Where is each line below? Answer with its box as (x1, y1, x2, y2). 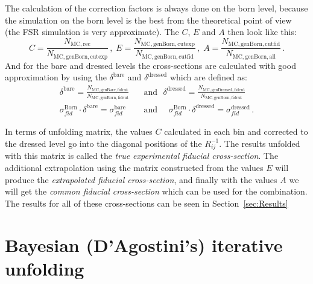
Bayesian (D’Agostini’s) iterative (5, 232, 283, 257)
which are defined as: (169, 71, 248, 83)
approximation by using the (5, 71, 107, 83)
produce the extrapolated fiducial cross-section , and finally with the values (5, 173, 277, 186)
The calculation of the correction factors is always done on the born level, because (5, 2, 308, 14)
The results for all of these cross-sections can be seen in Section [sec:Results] (5, 196, 288, 209)
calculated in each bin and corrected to (164, 125, 308, 138)
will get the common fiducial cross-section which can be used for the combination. (5, 185, 308, 198)
